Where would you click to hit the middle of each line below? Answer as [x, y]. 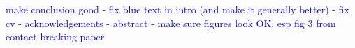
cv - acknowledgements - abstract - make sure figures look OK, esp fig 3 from [171, 23]
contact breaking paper [55, 37]
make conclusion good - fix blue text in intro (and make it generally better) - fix [177, 9]
